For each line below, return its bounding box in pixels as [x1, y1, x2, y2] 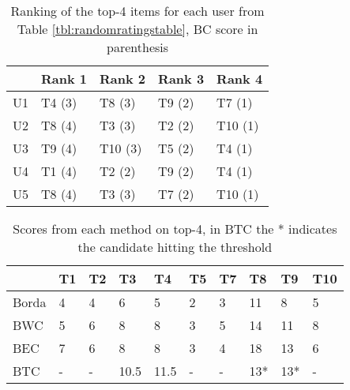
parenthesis [107, 38, 169, 56]
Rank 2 [100, 69, 146, 88]
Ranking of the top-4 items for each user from [10, 2, 265, 20]
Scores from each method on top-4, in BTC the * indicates [13, 219, 337, 238]
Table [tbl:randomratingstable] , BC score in [17, 20, 258, 38]
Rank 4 [216, 69, 263, 88]
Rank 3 [158, 69, 205, 88]
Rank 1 [41, 69, 88, 88]
